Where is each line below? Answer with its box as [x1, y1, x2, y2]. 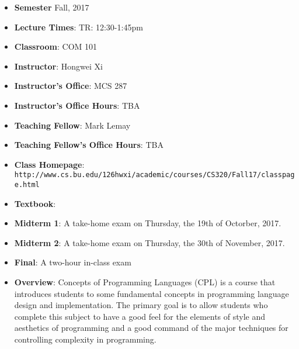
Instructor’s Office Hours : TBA [14, 99, 140, 111]
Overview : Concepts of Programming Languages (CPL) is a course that [14, 276, 276, 288]
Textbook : [14, 197, 56, 209]
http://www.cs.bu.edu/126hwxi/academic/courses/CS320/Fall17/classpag [14, 171, 295, 179]
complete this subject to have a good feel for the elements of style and [14, 310, 266, 322]
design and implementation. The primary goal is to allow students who [14, 299, 268, 311]
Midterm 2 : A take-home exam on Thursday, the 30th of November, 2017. [14, 236, 285, 248]
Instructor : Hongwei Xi [14, 60, 103, 72]
